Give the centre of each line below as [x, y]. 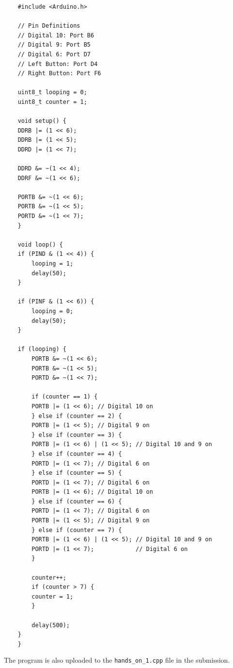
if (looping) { [42, 349]
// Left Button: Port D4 [58, 64]
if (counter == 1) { [65, 397]
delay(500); [51, 625]
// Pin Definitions [49, 26]
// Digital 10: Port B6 [56, 35]
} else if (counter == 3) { [77, 435]
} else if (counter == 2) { [77, 416]
